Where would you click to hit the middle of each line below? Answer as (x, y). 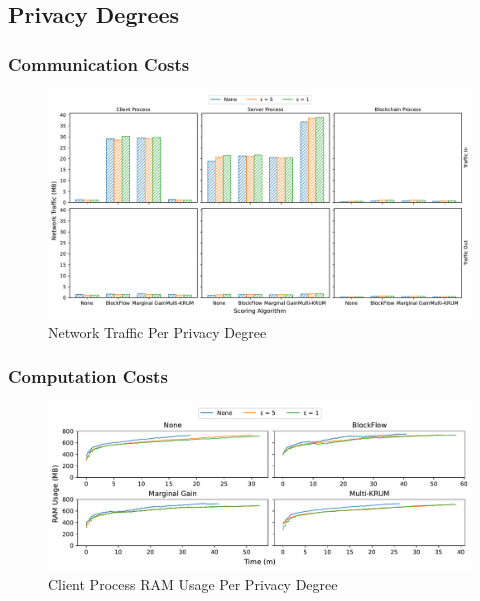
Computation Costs (88, 376)
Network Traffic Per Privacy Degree (157, 331)
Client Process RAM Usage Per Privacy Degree (193, 583)
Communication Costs (99, 63)
